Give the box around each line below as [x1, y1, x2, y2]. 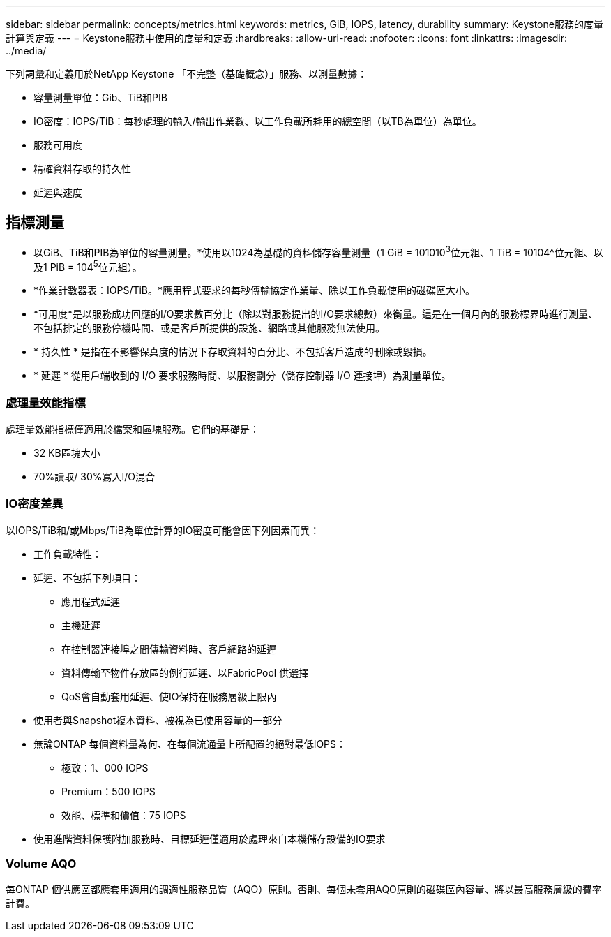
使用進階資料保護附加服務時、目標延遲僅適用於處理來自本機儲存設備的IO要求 [33, 832, 386, 845]
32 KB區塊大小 [33, 446, 100, 459]
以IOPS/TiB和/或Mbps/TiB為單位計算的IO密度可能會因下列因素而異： [6, 524, 320, 536]
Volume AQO [6, 857, 77, 871]
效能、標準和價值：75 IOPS [61, 809, 186, 821]
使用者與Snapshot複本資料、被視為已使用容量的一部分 [33, 714, 282, 726]
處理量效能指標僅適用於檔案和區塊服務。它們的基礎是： [6, 422, 259, 435]
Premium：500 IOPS [61, 785, 156, 797]
